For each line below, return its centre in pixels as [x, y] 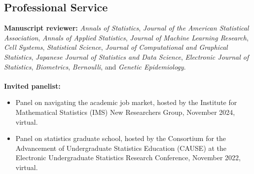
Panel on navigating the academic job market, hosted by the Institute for [126, 102]
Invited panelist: [32, 86]
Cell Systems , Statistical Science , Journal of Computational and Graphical [116, 47]
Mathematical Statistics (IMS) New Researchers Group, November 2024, [125, 112]
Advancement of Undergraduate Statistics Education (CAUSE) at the [121, 148]
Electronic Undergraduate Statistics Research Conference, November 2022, [128, 157]
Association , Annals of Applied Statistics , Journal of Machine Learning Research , [126, 37]
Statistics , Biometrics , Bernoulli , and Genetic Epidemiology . [95, 66]
